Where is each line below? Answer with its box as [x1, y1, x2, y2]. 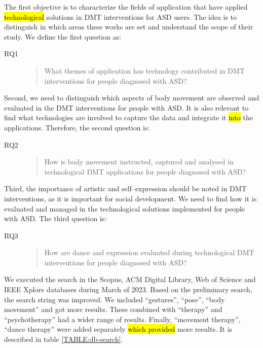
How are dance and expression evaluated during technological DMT [44, 247, 254, 258]
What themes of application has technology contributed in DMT [44, 65, 245, 76]
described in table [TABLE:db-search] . [4, 334, 123, 344]
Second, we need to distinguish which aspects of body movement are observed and [4, 92, 259, 103]
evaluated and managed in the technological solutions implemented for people [4, 203, 245, 214]
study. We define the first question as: [4, 31, 121, 42]
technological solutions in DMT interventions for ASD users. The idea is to [4, 11, 237, 22]
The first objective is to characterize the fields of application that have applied [4, 2, 248, 12]
